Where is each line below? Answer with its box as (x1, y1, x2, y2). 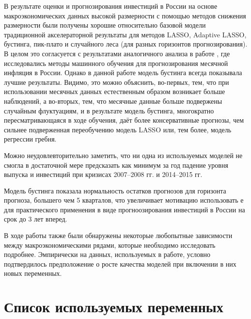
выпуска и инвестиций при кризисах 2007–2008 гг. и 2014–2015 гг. (4, 169, 203, 179)
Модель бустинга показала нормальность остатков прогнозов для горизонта (4, 185, 226, 195)
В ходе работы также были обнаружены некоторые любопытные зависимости (4, 230, 233, 240)
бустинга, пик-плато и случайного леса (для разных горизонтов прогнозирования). (4, 39, 248, 49)
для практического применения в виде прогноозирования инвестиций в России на (4, 204, 245, 214)
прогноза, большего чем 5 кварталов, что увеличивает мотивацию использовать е (4, 195, 244, 205)
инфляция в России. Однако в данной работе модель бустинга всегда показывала (4, 67, 242, 78)
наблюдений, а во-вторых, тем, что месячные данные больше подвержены (4, 96, 222, 106)
